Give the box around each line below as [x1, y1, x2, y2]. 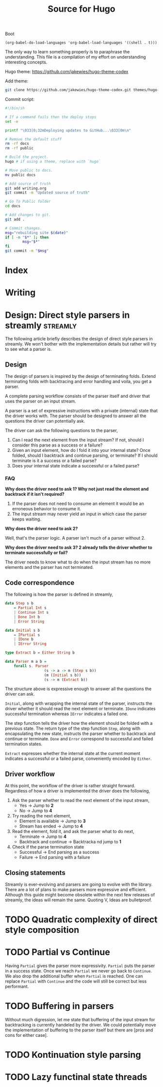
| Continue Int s [14, 610, 49, 615]
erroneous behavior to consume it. [12, 506, 81, 512]
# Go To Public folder [5, 199, 51, 204]
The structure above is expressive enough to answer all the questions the [5, 686, 152, 692]
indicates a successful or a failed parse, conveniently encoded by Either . [5, 756, 152, 761]
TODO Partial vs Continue [5, 947, 110, 958]
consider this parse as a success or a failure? [12, 442, 103, 448]
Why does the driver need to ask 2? [5, 525, 78, 532]
